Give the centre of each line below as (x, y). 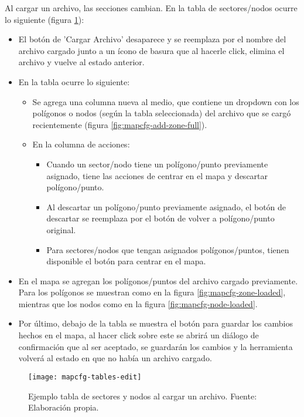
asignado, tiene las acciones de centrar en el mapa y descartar (157, 175)
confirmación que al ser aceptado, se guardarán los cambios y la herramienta (156, 346)
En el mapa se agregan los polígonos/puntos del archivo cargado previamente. (158, 280)
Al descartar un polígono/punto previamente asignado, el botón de (166, 206)
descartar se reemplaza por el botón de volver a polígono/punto (160, 218)
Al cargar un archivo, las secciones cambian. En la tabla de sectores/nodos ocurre (151, 8)
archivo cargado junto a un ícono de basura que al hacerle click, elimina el (151, 50)
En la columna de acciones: (81, 144)
